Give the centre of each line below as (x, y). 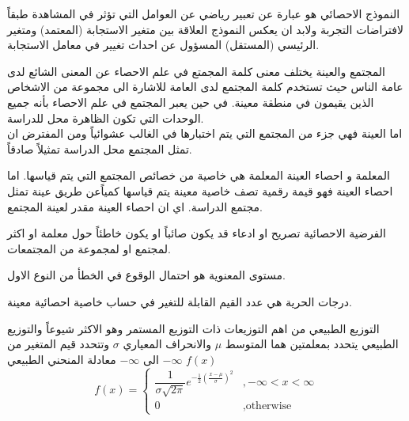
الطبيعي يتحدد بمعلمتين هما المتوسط (312, 344)
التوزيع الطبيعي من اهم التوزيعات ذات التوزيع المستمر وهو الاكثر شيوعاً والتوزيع (193, 328)
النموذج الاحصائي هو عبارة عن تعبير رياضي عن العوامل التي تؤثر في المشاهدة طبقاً (204, 13)
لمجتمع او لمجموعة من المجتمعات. (89, 248)
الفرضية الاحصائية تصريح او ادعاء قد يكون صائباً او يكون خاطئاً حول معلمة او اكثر (197, 233)
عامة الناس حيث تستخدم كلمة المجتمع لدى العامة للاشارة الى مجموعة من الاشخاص (205, 87)
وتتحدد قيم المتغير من (59, 344)
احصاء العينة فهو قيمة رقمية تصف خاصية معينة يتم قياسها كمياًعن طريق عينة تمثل (200, 190)
